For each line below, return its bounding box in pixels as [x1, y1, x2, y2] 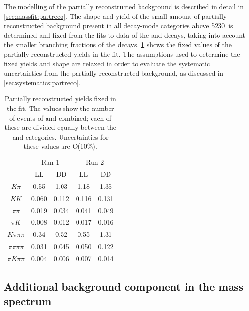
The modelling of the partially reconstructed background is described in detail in [4, 1, 244, 11]
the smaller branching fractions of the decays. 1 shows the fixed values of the [4, 39, 232, 49]
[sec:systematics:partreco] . [4, 77, 80, 87]
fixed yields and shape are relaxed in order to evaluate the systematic [4, 58, 210, 68]
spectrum [4, 293, 52, 308]
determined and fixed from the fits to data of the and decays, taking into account [4, 30, 246, 40]
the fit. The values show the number [7, 103, 114, 113]
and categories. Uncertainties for [12, 131, 109, 141]
